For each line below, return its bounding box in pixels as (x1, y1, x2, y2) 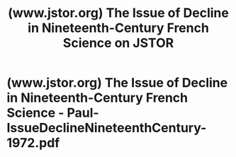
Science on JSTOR (62, 35, 174, 51)
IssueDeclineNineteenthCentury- (6, 120, 207, 136)
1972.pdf (6, 135, 60, 151)
